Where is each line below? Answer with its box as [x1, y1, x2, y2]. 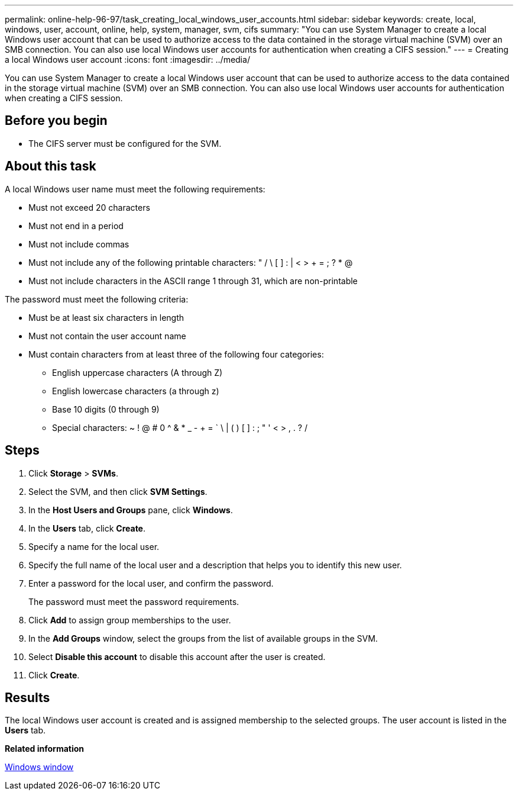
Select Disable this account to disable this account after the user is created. [28, 651, 326, 662]
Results [5, 690, 50, 705]
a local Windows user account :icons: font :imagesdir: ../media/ [5, 54, 250, 65]
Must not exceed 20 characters [28, 202, 150, 213]
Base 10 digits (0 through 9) [52, 404, 160, 414]
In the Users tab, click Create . [28, 523, 146, 533]
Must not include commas [28, 239, 129, 249]
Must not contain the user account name [28, 330, 186, 341]
